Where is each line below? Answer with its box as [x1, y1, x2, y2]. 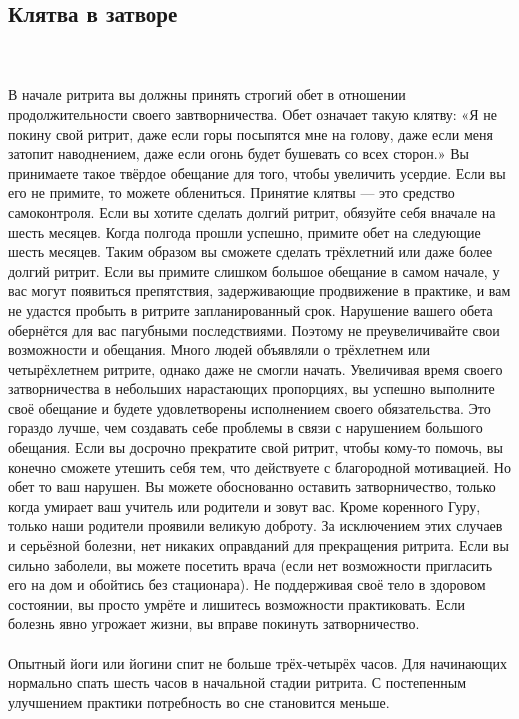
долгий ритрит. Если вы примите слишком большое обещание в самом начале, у [8, 260, 500, 281]
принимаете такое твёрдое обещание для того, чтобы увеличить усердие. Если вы [8, 162, 506, 183]
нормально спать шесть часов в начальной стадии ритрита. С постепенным [8, 672, 467, 693]
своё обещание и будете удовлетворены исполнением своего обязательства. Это [8, 397, 491, 418]
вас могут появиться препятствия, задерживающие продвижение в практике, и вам [8, 280, 511, 301]
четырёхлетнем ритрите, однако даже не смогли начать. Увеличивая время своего [8, 358, 503, 379]
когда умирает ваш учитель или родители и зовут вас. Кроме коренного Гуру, [8, 495, 481, 516]
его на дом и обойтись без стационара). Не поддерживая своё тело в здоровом [8, 574, 486, 595]
